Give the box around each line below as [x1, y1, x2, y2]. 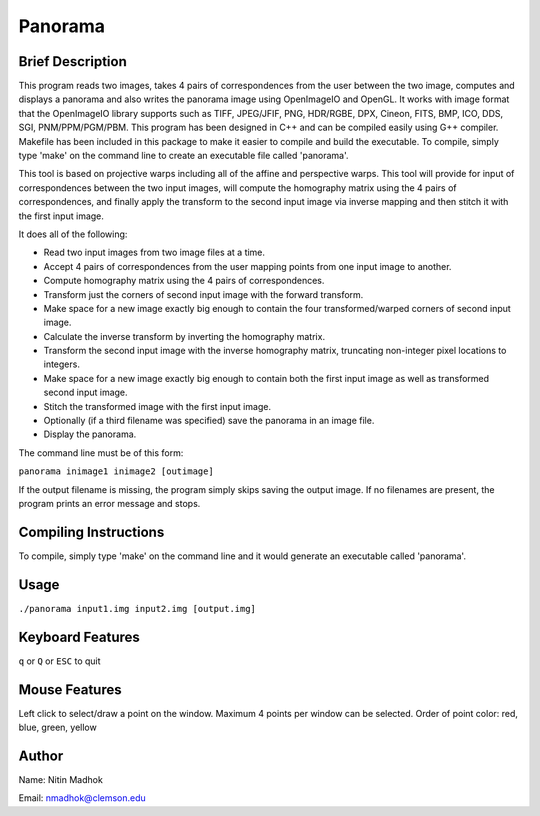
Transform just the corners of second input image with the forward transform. [43, 288, 364, 300]
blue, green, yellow [18, 721, 97, 734]
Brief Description [18, 53, 127, 70]
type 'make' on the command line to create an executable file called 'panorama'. [18, 150, 349, 162]
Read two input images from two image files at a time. [43, 246, 265, 259]
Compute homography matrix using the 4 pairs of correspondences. [43, 275, 325, 287]
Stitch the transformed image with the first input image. [43, 400, 272, 412]
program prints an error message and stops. [18, 498, 201, 509]
